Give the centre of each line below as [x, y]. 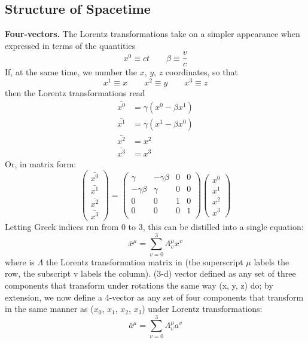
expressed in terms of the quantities [70, 45]
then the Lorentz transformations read [75, 93]
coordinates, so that [202, 72]
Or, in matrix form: [41, 164]
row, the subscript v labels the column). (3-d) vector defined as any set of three [150, 273]
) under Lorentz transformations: [202, 309]
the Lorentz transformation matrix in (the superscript [144, 261]
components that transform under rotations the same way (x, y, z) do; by [139, 285]
